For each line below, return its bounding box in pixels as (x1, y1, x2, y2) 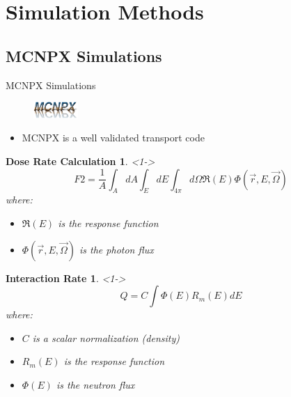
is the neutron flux (56, 377, 135, 391)
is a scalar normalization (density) (32, 330, 180, 345)
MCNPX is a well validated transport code (22, 130, 205, 145)
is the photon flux (79, 242, 154, 256)
